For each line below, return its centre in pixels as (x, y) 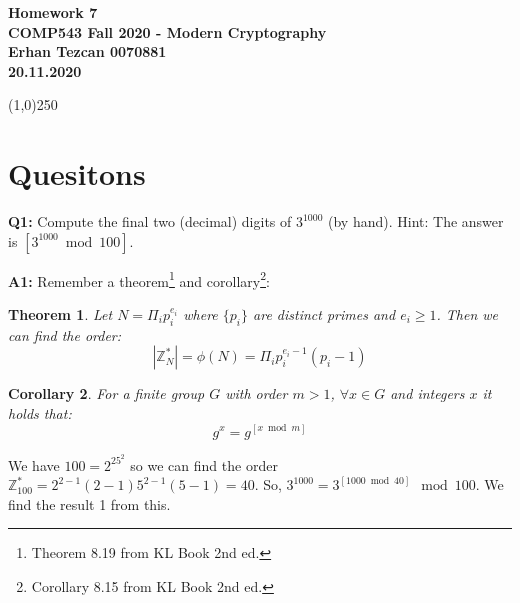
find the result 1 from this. (89, 503)
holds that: (40, 412)
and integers (427, 393)
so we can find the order (204, 464)
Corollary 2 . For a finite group (106, 393)
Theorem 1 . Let (60, 313)
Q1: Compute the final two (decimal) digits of (150, 221)
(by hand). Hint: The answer (416, 221)
